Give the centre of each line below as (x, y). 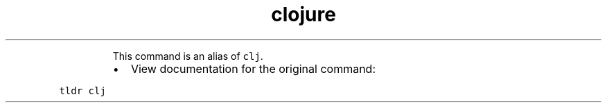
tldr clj (82, 90)
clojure (303, 14)
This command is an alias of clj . (188, 56)
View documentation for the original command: (253, 68)
